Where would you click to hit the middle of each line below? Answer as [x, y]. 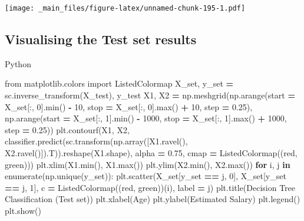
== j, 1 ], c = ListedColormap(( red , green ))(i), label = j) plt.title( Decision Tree [150, 187]
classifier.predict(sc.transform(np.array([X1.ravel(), [96, 141]
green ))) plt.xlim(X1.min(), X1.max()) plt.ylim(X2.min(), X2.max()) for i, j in [148, 164]
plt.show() [23, 210]
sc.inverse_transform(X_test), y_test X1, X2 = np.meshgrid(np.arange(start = [150, 95]
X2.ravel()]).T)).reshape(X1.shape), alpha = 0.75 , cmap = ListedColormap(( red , [151, 153]
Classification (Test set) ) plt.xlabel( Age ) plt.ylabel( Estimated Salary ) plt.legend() [153, 199]
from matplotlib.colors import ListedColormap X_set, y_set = [119, 83]
